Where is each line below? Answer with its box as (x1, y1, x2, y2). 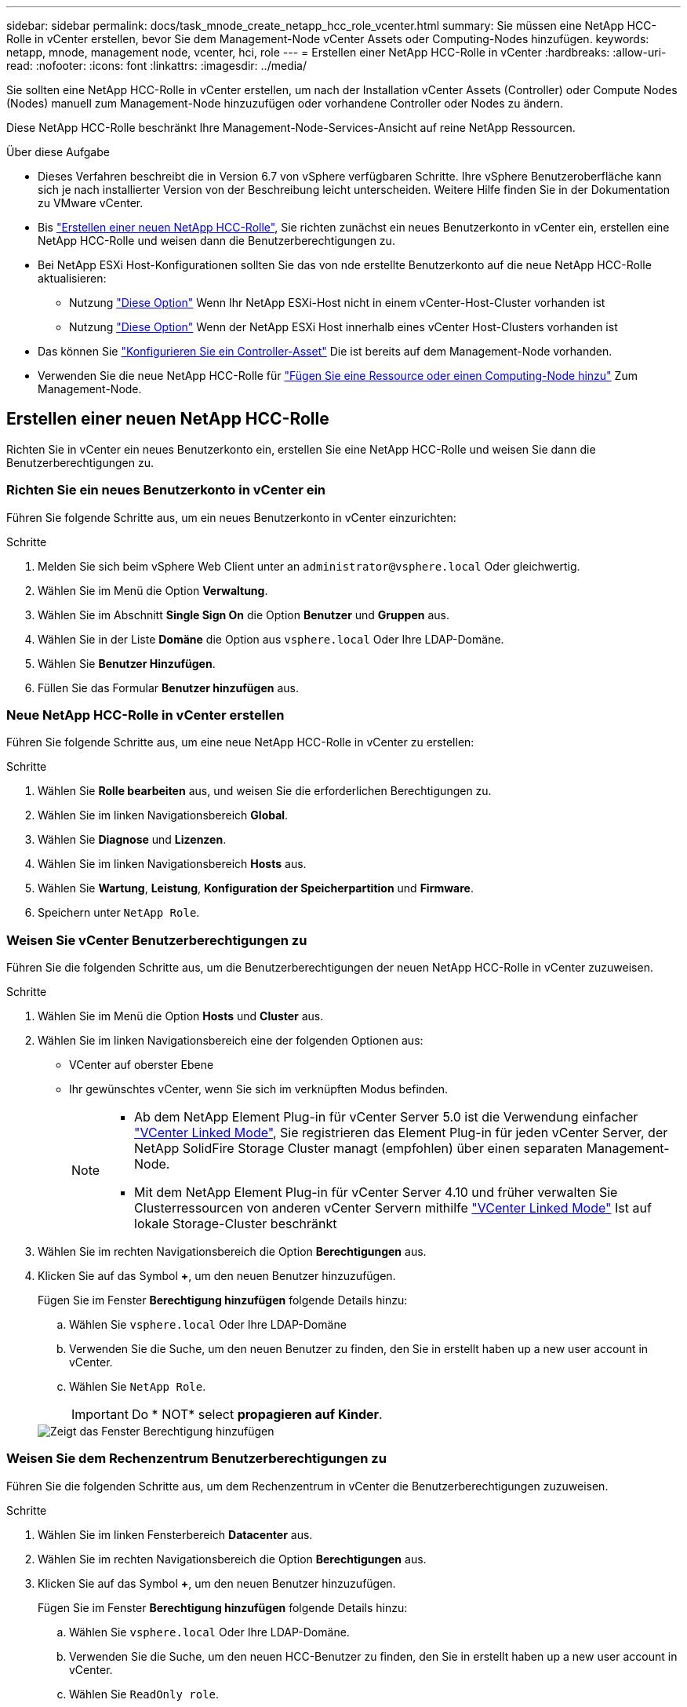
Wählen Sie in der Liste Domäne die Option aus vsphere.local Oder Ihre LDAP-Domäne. (38, 632, 504, 646)
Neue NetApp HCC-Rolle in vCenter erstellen (6, 706, 285, 723)
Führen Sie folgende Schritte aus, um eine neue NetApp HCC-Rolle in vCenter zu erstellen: (6, 735, 474, 750)
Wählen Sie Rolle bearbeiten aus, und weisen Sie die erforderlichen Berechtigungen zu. (38, 784, 492, 798)
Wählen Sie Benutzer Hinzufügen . (38, 656, 216, 670)
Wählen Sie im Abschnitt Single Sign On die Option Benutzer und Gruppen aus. (38, 607, 449, 622)
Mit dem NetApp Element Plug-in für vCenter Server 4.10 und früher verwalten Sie (134, 1184, 618, 1201)
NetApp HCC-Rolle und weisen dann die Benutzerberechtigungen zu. (38, 234, 395, 247)
